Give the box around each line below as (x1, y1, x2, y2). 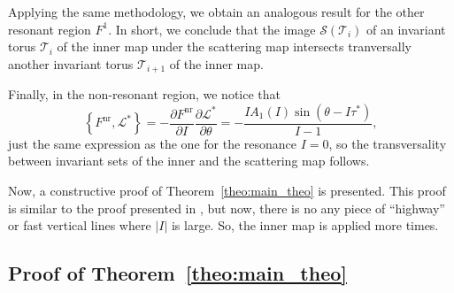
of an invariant (366, 19, 446, 38)
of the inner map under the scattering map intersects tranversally (57, 37, 412, 56)
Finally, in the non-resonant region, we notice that (8, 85, 281, 104)
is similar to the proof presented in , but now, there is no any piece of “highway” (8, 198, 445, 217)
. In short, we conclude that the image (108, 19, 316, 38)
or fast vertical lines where (8, 216, 151, 235)
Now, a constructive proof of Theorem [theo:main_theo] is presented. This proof (8, 181, 446, 200)
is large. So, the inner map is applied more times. (171, 216, 439, 235)
